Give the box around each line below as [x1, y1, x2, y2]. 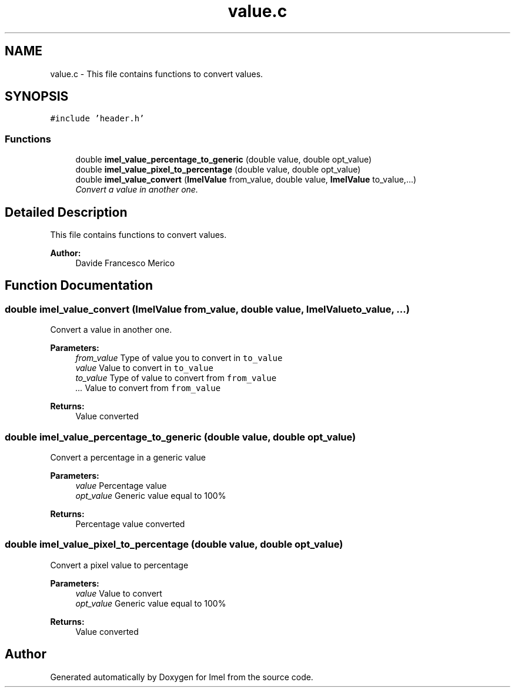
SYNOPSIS [5, 89, 69, 104]
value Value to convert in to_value [75, 363, 213, 373]
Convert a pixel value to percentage [50, 559, 189, 570]
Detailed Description [5, 204, 128, 220]
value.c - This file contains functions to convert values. [50, 68, 263, 79]
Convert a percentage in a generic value [50, 452, 206, 462]
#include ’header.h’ [50, 114, 145, 124]
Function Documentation [5, 278, 153, 293]
